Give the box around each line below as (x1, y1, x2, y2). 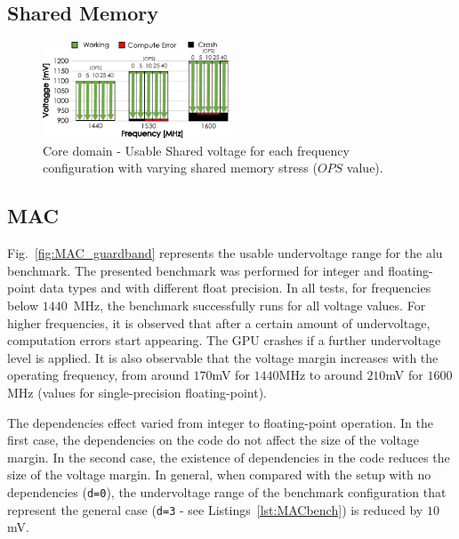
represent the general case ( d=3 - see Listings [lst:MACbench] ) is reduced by (7, 500, 423, 519)
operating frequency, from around (7, 366, 189, 384)
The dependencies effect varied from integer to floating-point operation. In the (7, 413, 433, 431)
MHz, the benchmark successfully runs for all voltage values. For (73, 296, 426, 315)
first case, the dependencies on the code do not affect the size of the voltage (7, 430, 420, 449)
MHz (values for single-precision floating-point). (7, 382, 267, 401)
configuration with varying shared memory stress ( (43, 158, 318, 177)
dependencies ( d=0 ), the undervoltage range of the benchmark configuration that (7, 482, 447, 501)
